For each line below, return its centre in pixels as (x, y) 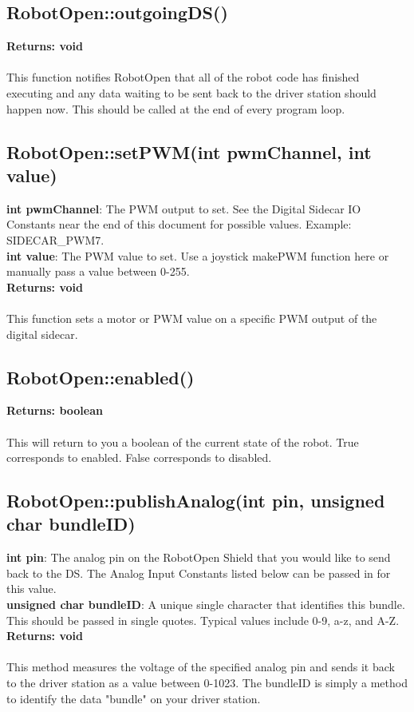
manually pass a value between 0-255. (98, 271)
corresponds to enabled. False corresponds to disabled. (139, 457)
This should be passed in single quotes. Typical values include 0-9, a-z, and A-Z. (203, 620)
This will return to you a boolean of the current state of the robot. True (183, 442)
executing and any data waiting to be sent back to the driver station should (191, 92)
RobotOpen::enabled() (101, 377)
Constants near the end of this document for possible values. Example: (179, 224)
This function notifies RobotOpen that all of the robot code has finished (183, 77)
